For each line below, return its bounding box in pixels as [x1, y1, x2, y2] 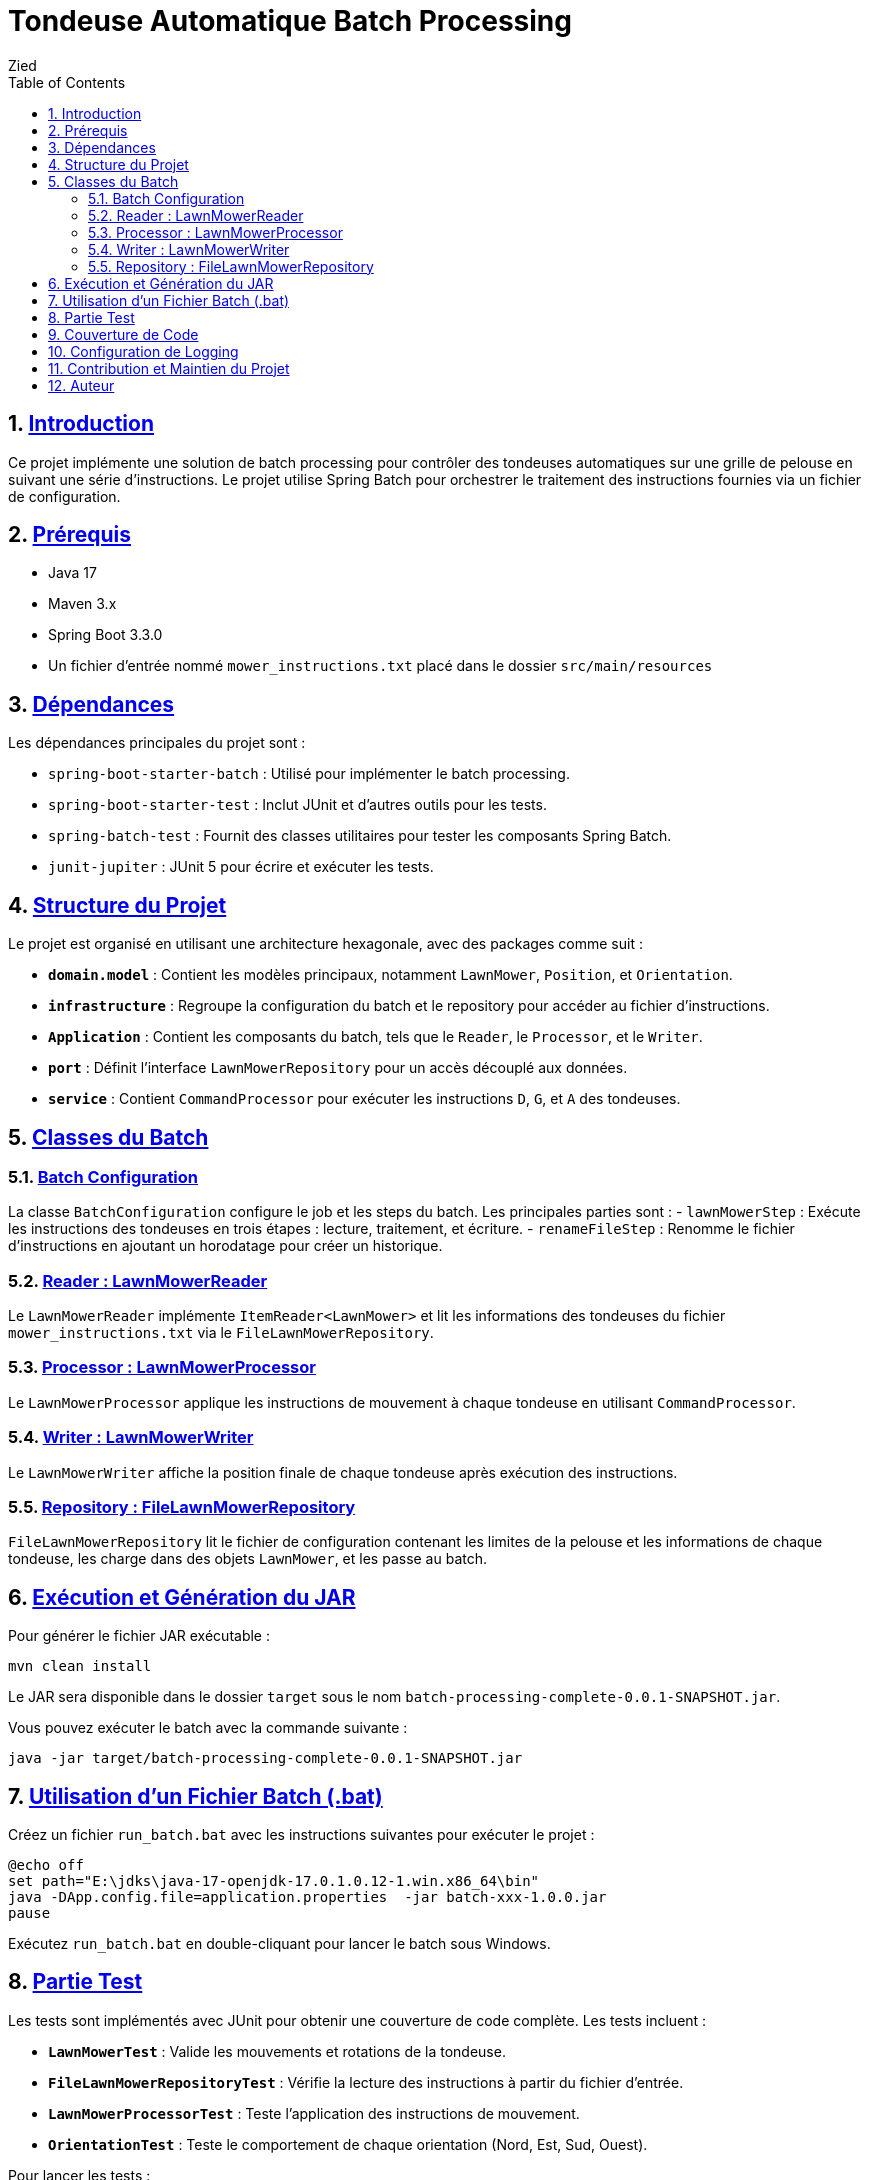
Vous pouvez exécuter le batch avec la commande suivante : [8, 1719, 408, 1737]
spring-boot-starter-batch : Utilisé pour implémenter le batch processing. [48, 765, 570, 783]
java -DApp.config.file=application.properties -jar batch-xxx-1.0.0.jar [8, 1889, 607, 1906]
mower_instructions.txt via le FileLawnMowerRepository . [8, 1324, 434, 1342]
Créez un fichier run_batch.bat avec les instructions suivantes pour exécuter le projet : [8, 1826, 595, 1844]
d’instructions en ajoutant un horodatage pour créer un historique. [8, 1237, 443, 1255]
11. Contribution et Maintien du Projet [48, 359, 290, 377]
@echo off [8, 1857, 84, 1874]
